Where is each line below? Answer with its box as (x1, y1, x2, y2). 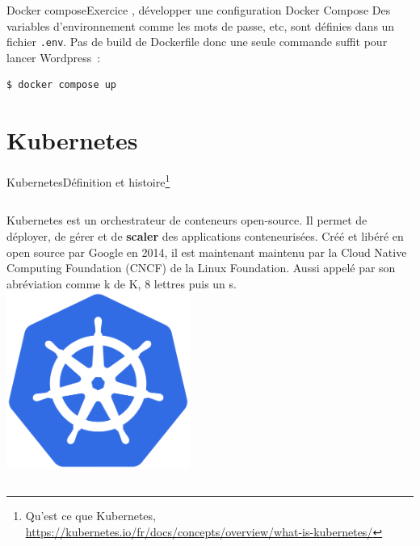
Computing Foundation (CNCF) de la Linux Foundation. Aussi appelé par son (6, 259, 396, 276)
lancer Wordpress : (6, 48, 101, 65)
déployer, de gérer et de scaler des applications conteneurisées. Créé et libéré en (6, 228, 404, 244)
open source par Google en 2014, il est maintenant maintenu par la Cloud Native (6, 243, 407, 260)
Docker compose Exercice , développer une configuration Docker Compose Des (6, 2, 391, 18)
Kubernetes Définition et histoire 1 (6, 171, 170, 190)
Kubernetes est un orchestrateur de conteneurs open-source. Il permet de (6, 212, 367, 229)
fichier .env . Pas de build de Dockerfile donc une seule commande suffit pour (6, 33, 388, 50)
